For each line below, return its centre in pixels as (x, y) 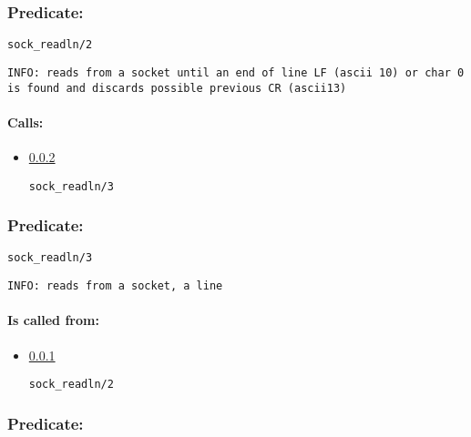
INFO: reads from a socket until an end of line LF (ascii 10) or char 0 (236, 72)
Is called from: (53, 320)
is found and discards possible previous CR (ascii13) (177, 88)
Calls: (26, 122)
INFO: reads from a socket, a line (115, 286)
